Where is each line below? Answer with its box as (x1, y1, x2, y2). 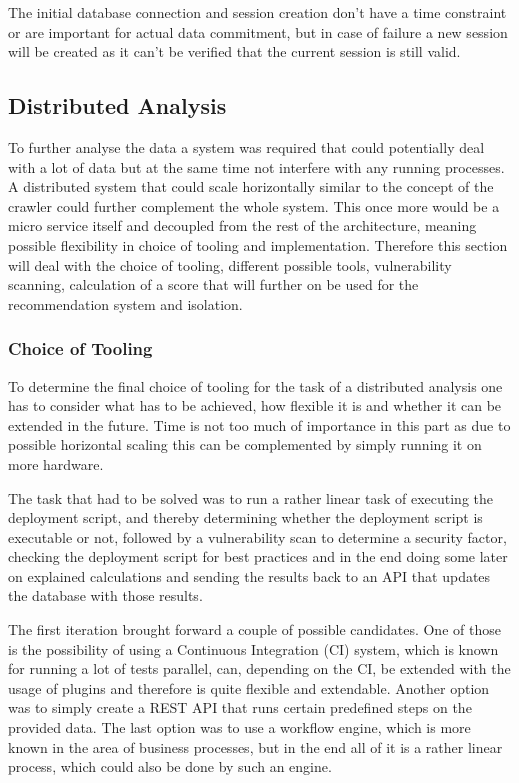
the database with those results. (8, 585, 203, 606)
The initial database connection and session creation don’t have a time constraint (8, 2, 507, 22)
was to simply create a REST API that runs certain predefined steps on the (8, 697, 472, 718)
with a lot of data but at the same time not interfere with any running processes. (8, 156, 505, 177)
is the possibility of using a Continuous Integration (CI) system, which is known (8, 638, 499, 659)
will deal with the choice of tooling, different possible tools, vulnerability (8, 254, 452, 275)
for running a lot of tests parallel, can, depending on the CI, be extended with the (8, 658, 511, 679)
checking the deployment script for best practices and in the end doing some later (8, 546, 508, 567)
